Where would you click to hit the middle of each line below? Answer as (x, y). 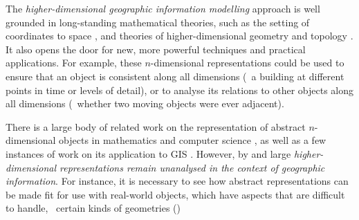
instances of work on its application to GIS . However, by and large (148, 153)
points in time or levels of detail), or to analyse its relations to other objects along (180, 90)
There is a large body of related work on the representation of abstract (156, 126)
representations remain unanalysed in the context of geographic (192, 167)
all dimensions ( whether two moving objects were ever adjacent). (145, 103)
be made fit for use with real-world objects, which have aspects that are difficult (175, 194)
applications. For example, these (74, 63)
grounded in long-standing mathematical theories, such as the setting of (158, 22)
